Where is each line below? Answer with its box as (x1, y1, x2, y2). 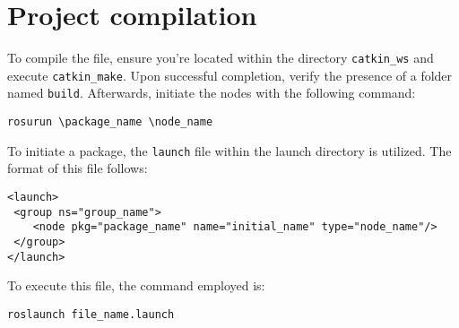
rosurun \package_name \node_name (7, 116, 213, 129)
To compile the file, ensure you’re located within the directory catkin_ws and (7, 48, 434, 67)
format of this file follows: (7, 159, 148, 177)
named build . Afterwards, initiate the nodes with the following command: (7, 83, 416, 102)
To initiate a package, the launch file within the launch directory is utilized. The (7, 141, 452, 160)
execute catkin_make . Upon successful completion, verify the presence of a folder (7, 65, 453, 84)
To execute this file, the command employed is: (7, 276, 265, 295)
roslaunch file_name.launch (7, 307, 175, 321)
